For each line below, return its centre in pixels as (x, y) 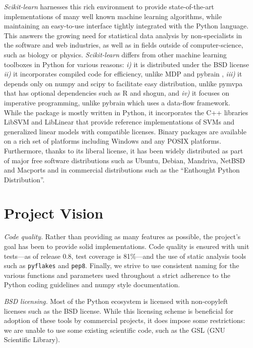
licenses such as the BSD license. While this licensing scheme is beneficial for (119, 311)
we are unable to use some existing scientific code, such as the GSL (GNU (115, 330)
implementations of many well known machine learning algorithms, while (113, 16)
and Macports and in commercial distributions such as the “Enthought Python (122, 170)
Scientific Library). (32, 339)
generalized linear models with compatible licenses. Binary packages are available (125, 131)
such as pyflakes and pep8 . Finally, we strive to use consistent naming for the (122, 265)
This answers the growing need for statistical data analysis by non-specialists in (123, 35)
